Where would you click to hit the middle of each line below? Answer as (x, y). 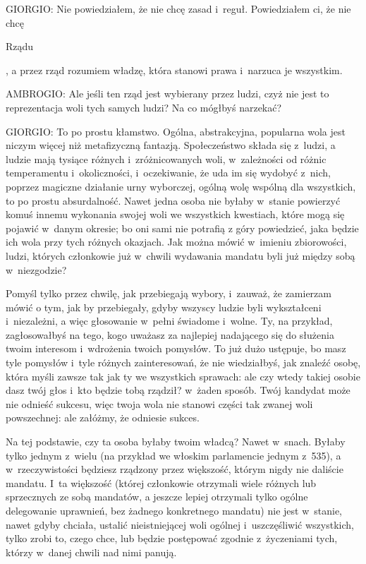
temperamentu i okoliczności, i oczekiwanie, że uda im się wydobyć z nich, (168, 173)
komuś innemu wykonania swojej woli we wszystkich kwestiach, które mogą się (175, 214)
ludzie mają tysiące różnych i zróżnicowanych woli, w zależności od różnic (166, 158)
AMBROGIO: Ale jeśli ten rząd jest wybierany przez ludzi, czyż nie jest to (167, 94)
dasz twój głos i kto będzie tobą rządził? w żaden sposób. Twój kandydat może (178, 390)
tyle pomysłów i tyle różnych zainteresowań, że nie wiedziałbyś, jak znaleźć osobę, (183, 362)
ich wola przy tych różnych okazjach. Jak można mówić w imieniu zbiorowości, (176, 242)
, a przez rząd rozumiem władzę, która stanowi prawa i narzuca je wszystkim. (174, 70)
